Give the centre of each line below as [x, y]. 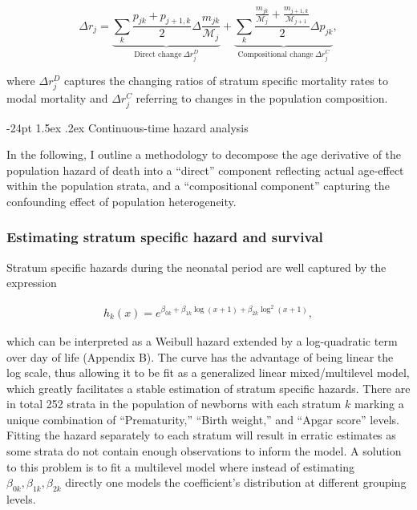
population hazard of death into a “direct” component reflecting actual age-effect [205, 170]
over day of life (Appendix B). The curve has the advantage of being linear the [200, 356]
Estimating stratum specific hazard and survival [165, 237]
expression [32, 283]
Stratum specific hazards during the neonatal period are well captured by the [196, 267]
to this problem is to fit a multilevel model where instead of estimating [180, 466]
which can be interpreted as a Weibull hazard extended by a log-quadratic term [202, 340]
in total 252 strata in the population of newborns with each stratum [174, 404]
